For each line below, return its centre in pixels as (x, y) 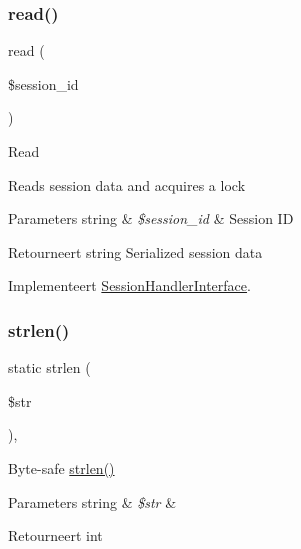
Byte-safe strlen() (61, 467)
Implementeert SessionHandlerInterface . (129, 285)
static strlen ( (49, 367)
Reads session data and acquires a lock (127, 184)
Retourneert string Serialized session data (135, 251)
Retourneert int (55, 535)
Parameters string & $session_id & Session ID (151, 218)
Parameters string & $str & (92, 501)
